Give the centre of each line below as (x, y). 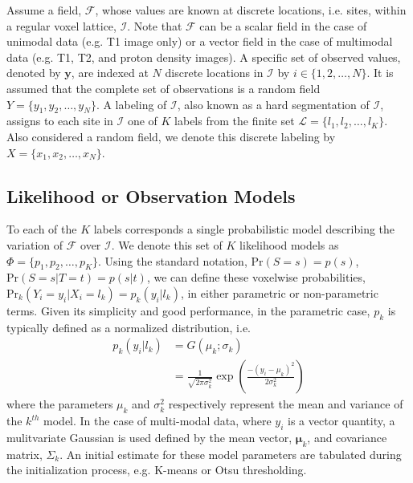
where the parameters (60, 404)
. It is (380, 73)
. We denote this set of (167, 244)
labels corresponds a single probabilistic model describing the (244, 229)
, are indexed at (110, 73)
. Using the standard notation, (173, 260)
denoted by (34, 73)
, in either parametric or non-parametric (279, 292)
